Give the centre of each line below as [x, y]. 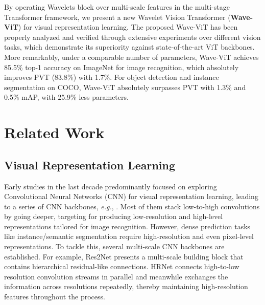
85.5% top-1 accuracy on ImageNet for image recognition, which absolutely [122, 67]
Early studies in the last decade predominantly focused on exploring [111, 186]
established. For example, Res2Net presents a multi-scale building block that [124, 256]
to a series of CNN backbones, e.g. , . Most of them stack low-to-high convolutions [132, 206]
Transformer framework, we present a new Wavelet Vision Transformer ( [117, 17]
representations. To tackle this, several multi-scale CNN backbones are [114, 246]
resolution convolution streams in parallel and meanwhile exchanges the [116, 276]
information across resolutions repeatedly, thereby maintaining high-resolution [126, 286]
